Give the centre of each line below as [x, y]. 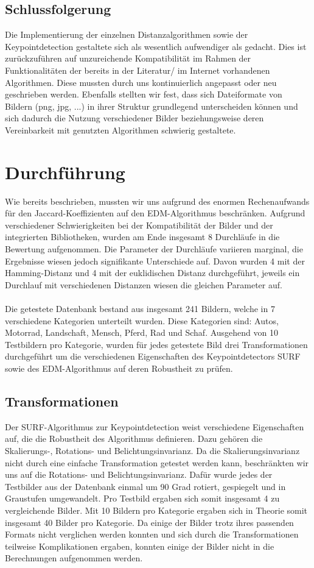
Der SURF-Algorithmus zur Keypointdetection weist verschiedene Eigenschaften [155, 426]
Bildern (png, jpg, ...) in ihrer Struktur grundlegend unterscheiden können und [152, 106]
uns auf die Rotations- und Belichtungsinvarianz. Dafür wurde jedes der [139, 474]
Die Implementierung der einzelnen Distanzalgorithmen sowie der [127, 34]
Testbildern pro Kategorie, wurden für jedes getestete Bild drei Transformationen [156, 344]
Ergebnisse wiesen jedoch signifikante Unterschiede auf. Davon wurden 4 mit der [155, 261]
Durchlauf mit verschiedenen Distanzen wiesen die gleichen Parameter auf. [144, 284]
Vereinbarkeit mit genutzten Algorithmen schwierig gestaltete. [120, 130]
